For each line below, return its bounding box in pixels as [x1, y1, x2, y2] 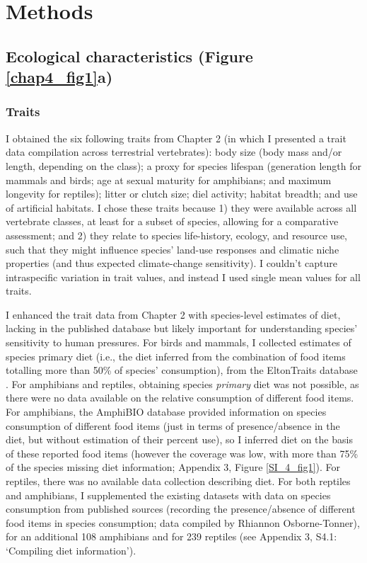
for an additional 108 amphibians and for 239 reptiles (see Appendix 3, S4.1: [6, 529, 337, 544]
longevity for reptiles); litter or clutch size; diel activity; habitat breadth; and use [6, 186, 358, 201]
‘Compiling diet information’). [6, 542, 136, 557]
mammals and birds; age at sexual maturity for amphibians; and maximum [6, 172, 332, 187]
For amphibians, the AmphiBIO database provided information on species [6, 404, 327, 419]
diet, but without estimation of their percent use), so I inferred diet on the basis [6, 432, 353, 447]
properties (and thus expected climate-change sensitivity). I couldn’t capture [6, 256, 338, 271]
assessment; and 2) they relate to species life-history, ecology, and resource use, [6, 227, 348, 242]
